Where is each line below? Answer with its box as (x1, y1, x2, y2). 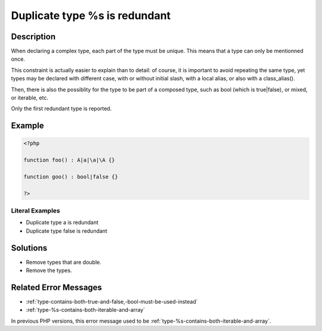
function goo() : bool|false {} (23, 173, 119, 180)
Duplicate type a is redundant (26, 219, 98, 226)
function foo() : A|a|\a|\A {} (23, 157, 116, 164)
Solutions (11, 243, 48, 253)
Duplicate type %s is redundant (11, 9, 171, 22)
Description (11, 32, 56, 42)
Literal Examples (11, 207, 60, 215)
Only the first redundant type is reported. (11, 105, 112, 113)
